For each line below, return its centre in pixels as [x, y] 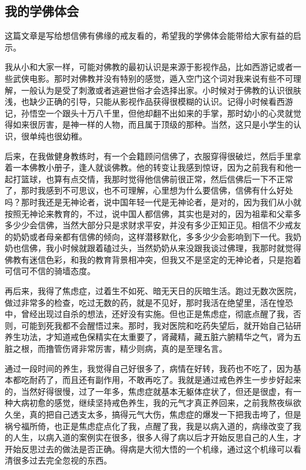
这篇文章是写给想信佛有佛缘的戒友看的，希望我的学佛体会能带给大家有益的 [149, 36]
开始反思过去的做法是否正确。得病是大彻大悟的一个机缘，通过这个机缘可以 [149, 449]
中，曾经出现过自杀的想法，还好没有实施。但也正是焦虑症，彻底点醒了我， [149, 314]
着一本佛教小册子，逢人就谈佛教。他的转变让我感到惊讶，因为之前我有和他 [149, 167]
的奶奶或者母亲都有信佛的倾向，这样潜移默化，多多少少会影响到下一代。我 [149, 236]
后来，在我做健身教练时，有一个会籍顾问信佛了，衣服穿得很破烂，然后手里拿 [153, 156]
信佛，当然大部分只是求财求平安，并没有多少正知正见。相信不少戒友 [169, 225]
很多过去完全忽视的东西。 [62, 460]
